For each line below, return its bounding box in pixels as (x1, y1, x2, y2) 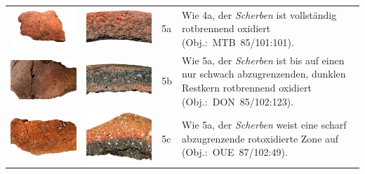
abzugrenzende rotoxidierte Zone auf (182, 131, 339, 145)
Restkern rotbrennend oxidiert (182, 80, 312, 94)
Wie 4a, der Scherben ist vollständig (182, 7, 337, 22)
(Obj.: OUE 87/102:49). (182, 145, 288, 159)
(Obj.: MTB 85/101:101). (182, 34, 294, 49)
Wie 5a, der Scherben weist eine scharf (182, 117, 347, 132)
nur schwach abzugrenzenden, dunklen (182, 66, 346, 81)
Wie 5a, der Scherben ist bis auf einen (182, 52, 345, 67)
